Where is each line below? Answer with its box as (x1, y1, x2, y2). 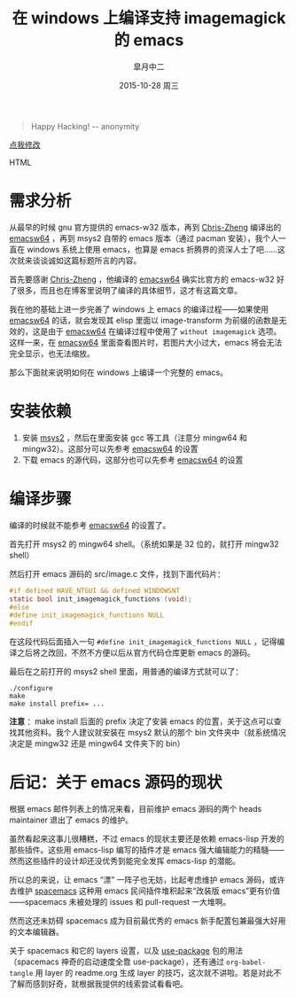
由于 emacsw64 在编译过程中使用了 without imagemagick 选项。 (47, 325, 282, 337)
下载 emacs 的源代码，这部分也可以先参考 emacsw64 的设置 (21, 454, 244, 465)
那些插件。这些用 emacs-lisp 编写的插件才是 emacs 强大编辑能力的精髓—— (9, 845, 285, 855)
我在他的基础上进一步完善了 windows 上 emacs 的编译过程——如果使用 (9, 303, 269, 315)
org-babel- (225, 958, 267, 967)
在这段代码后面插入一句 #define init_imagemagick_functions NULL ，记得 (9, 636, 277, 647)
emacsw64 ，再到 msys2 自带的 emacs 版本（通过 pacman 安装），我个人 (9, 232, 279, 244)
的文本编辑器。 (9, 927, 64, 938)
